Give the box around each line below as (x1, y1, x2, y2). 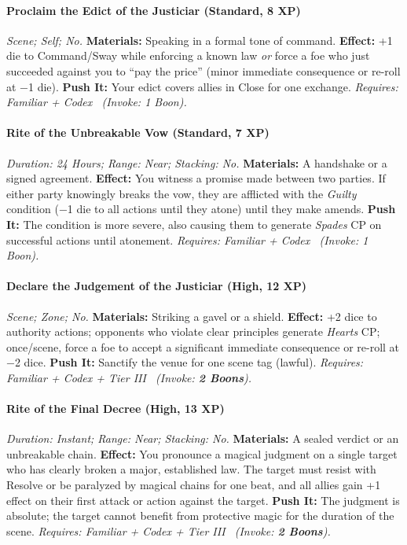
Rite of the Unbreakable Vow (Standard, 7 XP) (6, 124, 269, 141)
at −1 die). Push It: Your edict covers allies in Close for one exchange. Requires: (6, 78, 398, 94)
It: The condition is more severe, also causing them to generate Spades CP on (6, 215, 382, 232)
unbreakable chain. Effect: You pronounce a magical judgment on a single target (6, 445, 398, 462)
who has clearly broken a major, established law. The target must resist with (6, 461, 376, 477)
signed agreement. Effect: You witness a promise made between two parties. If (6, 170, 386, 186)
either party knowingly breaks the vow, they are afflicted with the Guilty (6, 185, 357, 201)
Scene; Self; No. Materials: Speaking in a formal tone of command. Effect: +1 (6, 31, 393, 48)
